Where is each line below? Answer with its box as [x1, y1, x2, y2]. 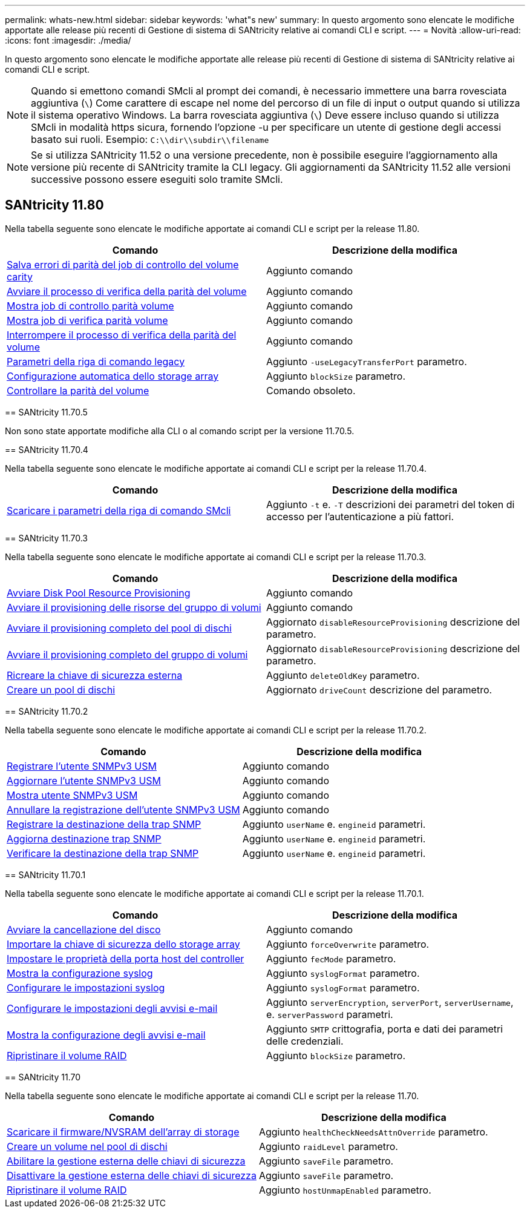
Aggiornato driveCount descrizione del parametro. [266, 683, 492, 696]
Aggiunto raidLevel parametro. [258, 1140, 398, 1152]
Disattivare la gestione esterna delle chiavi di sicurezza [7, 1169, 257, 1182]
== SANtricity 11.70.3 [5, 532, 88, 543]
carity [7, 270, 33, 283]
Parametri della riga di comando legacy [7, 355, 185, 368]
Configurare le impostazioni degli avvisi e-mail [7, 1002, 218, 1014]
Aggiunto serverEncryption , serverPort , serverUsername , [266, 996, 514, 1008]
